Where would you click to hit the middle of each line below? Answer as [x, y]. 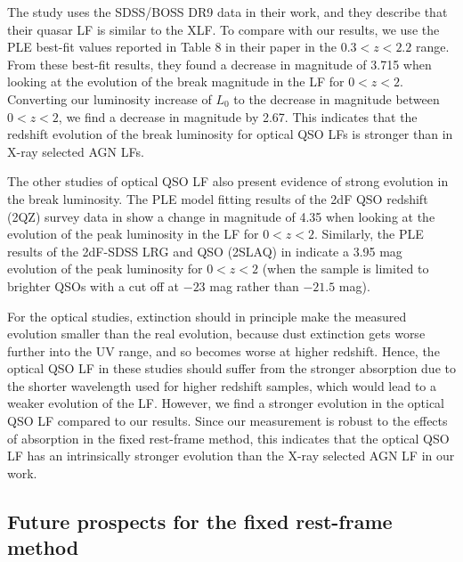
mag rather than [254, 285]
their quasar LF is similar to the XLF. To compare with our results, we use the [223, 29]
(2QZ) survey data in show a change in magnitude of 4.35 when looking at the [221, 216]
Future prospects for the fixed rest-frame [200, 521]
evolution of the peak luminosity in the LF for [133, 234]
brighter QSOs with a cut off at [93, 285]
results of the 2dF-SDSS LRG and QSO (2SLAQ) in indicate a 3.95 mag [205, 251]
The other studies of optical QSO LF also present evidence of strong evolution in [228, 181]
